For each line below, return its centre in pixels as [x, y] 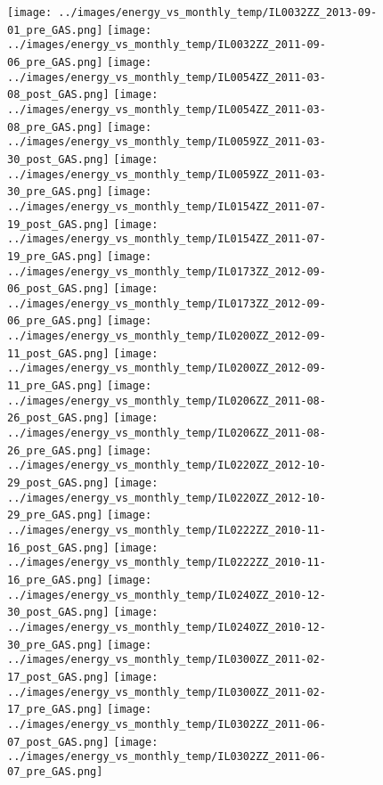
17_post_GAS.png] [58, 677]
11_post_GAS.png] [58, 353]
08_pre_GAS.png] [55, 127]
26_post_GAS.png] [58, 418]
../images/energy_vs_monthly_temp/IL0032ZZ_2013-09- [218, 12]
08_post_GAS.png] [58, 95]
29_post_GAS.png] [58, 483]
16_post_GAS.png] [58, 548]
